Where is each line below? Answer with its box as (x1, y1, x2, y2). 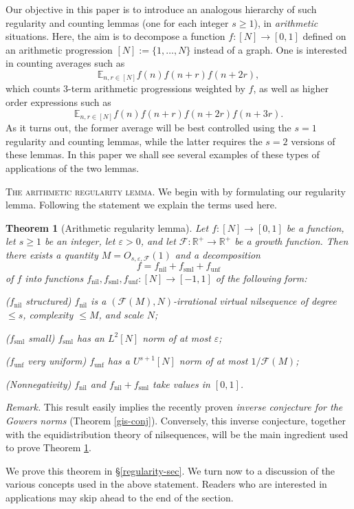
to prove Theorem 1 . (5, 440, 91, 455)
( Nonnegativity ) (5, 376, 71, 391)
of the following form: (215, 270, 307, 285)
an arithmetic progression (5, 42, 113, 56)
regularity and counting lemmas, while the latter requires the (5, 133, 263, 148)
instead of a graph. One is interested (194, 42, 347, 56)
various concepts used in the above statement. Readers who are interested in (5, 477, 327, 491)
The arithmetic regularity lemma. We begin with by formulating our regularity (5, 184, 346, 198)
